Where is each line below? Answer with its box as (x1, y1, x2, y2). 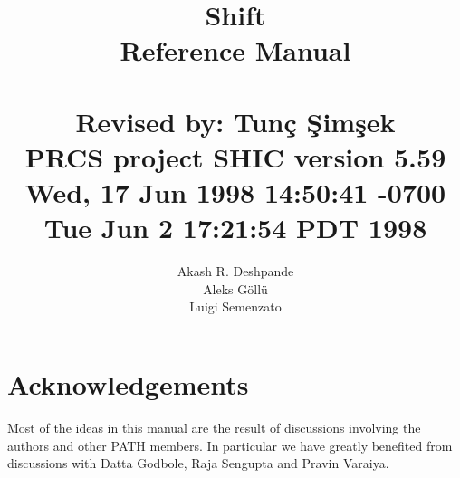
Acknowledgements (7, 366, 249, 403)
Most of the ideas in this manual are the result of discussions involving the (7, 417, 421, 436)
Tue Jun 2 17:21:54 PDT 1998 (43, 209, 427, 246)
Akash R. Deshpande (177, 262, 294, 281)
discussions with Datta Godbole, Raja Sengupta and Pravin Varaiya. (7, 454, 389, 473)
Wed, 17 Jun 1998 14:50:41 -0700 (24, 174, 446, 211)
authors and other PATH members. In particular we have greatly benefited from (7, 435, 453, 454)
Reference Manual (120, 32, 351, 69)
